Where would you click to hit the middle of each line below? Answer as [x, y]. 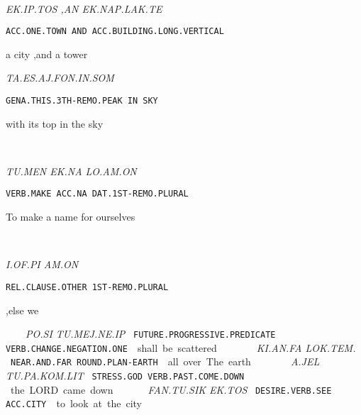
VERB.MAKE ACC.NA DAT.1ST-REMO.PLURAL [97, 194]
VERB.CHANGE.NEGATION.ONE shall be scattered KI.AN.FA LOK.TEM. [181, 347]
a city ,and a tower [47, 54]
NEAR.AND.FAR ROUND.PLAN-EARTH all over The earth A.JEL [165, 361]
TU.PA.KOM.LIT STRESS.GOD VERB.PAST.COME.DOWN [125, 376]
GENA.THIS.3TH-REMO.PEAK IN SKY [82, 101]
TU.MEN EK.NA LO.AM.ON [71, 171]
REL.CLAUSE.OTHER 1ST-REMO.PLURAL [87, 287]
